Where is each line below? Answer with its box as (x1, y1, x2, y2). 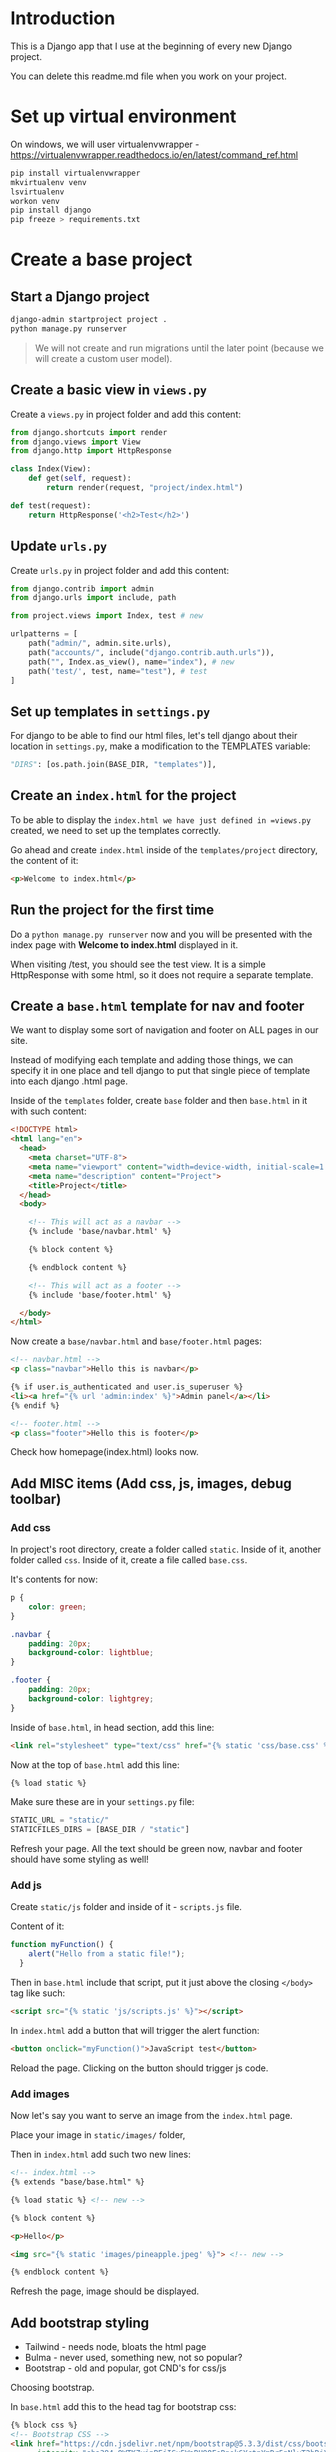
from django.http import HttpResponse (10, 446, 172, 456)
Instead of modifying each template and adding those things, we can (10, 1054, 294, 1066)
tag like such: (10, 1987, 66, 1999)
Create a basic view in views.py (10, 382, 208, 399)
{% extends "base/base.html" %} (10, 2177, 145, 2187)
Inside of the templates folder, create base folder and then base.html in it (10, 1095, 308, 1107)
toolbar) (10, 1490, 62, 1507)
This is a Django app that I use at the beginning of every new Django (10, 40, 293, 52)
